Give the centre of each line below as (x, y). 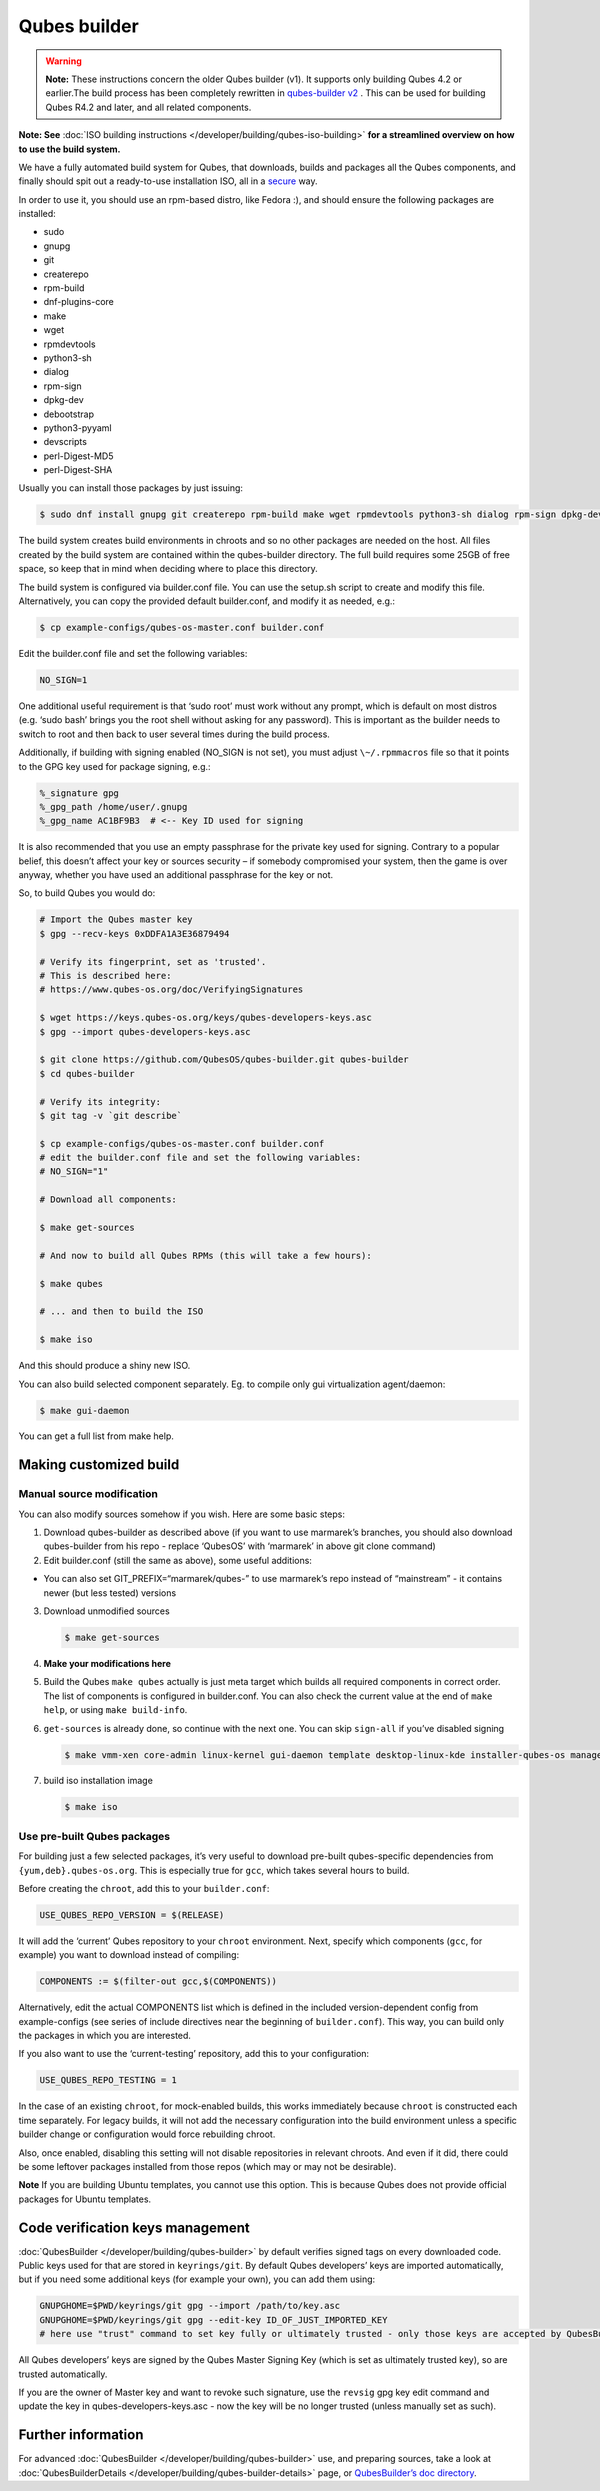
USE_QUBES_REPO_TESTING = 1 (108, 2080)
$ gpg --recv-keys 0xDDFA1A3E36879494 (134, 933)
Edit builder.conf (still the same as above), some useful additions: (177, 1560)
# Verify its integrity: (100, 1101)
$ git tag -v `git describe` (111, 1115)
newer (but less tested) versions (110, 1592)
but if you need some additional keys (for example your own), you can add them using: (197, 2279)
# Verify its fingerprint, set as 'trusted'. (153, 961)
